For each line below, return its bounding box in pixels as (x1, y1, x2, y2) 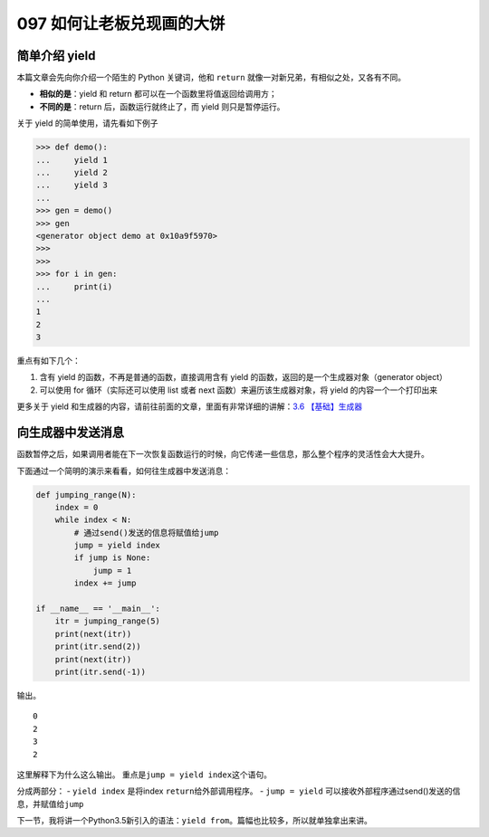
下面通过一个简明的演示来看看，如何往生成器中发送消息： (16, 465, 231, 476)
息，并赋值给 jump (16, 798, 84, 809)
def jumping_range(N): (35, 490, 137, 499)
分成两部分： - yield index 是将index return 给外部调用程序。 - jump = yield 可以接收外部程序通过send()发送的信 (16, 785, 461, 796)
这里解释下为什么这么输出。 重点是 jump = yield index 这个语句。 (16, 769, 272, 780)
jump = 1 (92, 566, 132, 575)
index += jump (73, 578, 137, 588)
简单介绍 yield (16, 48, 96, 63)
